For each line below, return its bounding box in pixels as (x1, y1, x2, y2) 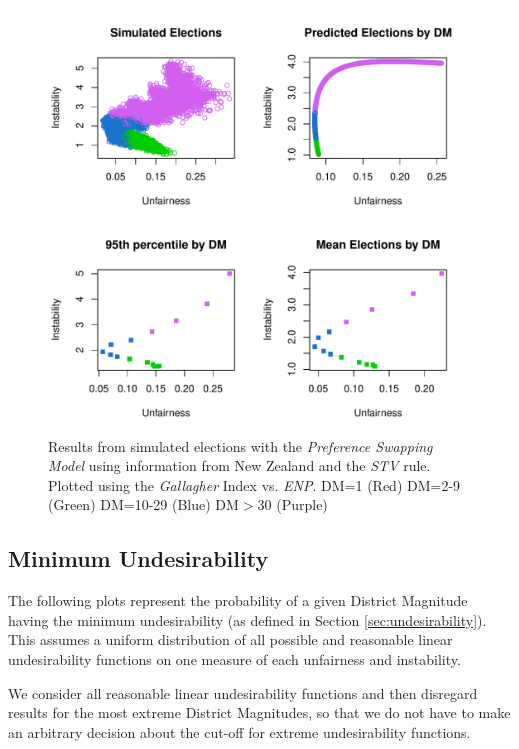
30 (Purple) (257, 494, 328, 515)
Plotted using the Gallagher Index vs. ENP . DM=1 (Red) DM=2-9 (48, 474, 461, 495)
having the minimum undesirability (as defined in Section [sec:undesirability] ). (8, 609, 487, 630)
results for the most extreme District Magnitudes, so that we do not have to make (8, 702, 511, 723)
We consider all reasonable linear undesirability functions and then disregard (8, 682, 478, 703)
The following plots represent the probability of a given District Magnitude (8, 590, 468, 611)
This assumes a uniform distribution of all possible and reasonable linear (8, 629, 453, 650)
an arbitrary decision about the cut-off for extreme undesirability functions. (8, 721, 471, 742)
